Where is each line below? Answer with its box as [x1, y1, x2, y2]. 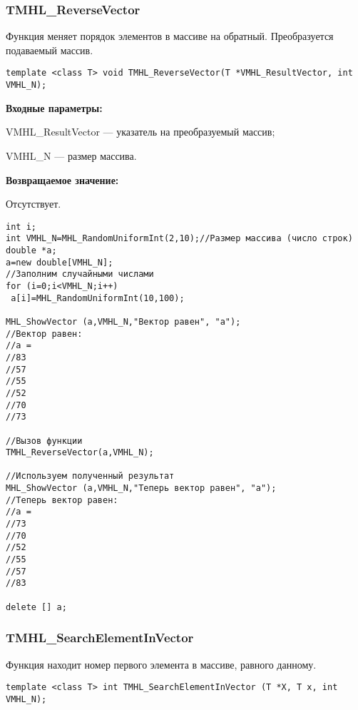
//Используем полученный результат [6, 471, 175, 482]
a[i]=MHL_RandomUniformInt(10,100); [11, 293, 185, 303]
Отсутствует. [6, 196, 61, 211]
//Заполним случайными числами [6, 269, 154, 280]
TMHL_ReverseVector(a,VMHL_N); [6, 447, 154, 458]
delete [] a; [6, 602, 67, 612]
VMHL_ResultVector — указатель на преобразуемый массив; [6, 124, 275, 139]
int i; [6, 221, 36, 232]
